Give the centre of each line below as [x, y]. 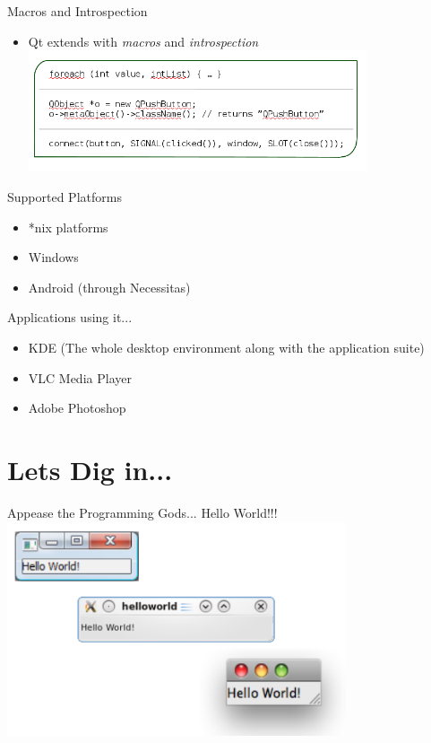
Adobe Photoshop [77, 408]
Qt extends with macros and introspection [143, 41]
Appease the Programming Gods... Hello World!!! [142, 512]
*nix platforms [68, 227]
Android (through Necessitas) [109, 287]
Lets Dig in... [90, 469]
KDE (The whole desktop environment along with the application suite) [226, 348]
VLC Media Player [80, 377]
